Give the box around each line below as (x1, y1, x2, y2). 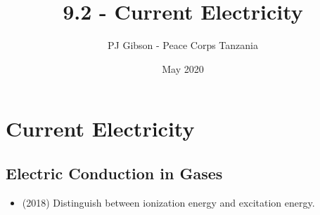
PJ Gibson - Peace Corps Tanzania (108, 38, 258, 53)
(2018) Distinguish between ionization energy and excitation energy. (22, 195, 315, 209)
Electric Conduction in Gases (6, 162, 223, 183)
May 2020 (162, 61, 204, 76)
